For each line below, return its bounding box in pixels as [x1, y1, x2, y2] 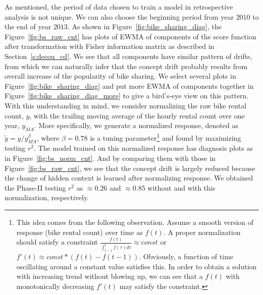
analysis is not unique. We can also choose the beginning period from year [5, 11, 234, 22]
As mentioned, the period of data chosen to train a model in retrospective [5, 2, 233, 12]
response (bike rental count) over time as [16, 226, 143, 237]
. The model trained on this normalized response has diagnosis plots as [33, 143, 253, 153]
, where [36, 132, 60, 143]
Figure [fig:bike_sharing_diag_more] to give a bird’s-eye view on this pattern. [5, 90, 249, 101]
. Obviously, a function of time [139, 251, 234, 262]
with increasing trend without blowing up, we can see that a [16, 271, 203, 281]
